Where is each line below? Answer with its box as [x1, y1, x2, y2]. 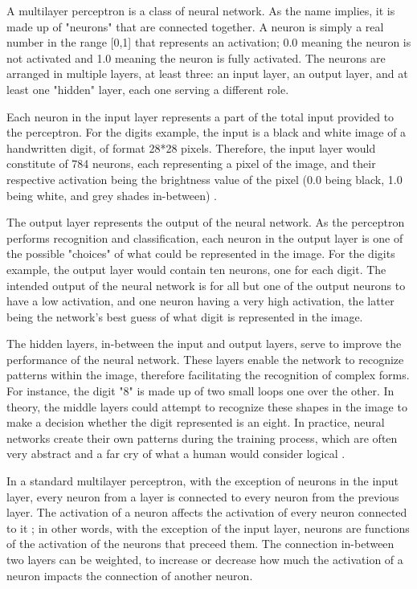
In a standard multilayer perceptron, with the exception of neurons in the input [6, 472, 399, 489]
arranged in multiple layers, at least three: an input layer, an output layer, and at [6, 65, 408, 82]
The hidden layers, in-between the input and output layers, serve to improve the [6, 335, 402, 352]
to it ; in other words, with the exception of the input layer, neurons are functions [6, 519, 410, 536]
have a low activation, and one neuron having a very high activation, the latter [6, 292, 395, 309]
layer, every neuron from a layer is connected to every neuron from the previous [6, 488, 399, 505]
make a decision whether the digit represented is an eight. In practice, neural [6, 414, 385, 431]
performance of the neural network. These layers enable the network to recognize [6, 350, 404, 367]
